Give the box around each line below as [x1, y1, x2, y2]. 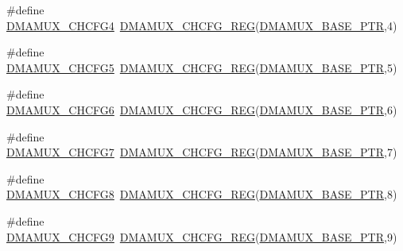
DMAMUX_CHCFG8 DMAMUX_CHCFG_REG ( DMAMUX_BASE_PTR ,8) [6, 186, 397, 203]
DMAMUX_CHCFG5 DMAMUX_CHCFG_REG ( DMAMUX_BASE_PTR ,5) [6, 59, 397, 75]
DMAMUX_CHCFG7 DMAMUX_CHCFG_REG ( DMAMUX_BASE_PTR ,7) [6, 144, 397, 160]
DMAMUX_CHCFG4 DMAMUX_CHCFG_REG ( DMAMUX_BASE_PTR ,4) [6, 17, 397, 33]
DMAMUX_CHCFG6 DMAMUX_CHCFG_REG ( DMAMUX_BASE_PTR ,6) [6, 101, 397, 118]
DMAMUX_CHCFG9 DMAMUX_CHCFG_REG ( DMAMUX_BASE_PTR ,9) [6, 228, 397, 245]
